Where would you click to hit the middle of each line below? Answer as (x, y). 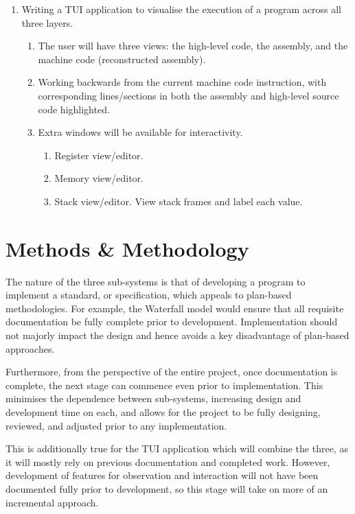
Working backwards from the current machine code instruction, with (182, 82)
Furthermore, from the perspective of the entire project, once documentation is (172, 372)
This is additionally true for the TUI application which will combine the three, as (177, 448)
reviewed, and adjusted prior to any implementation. (116, 425)
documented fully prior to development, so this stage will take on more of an (167, 488)
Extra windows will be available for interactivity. (140, 132)
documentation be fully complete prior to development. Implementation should (172, 322)
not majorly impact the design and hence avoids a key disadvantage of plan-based (177, 335)
